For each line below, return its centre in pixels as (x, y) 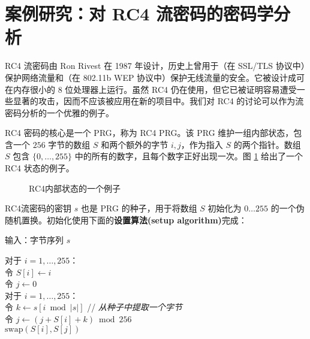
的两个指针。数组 (267, 144)
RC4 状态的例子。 (40, 168)
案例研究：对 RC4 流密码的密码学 (139, 13)
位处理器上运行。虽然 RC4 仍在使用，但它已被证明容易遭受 (181, 89)
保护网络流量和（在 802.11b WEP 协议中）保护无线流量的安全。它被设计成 (151, 77)
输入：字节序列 (34, 240)
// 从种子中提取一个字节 (135, 307)
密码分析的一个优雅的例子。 (59, 112)
